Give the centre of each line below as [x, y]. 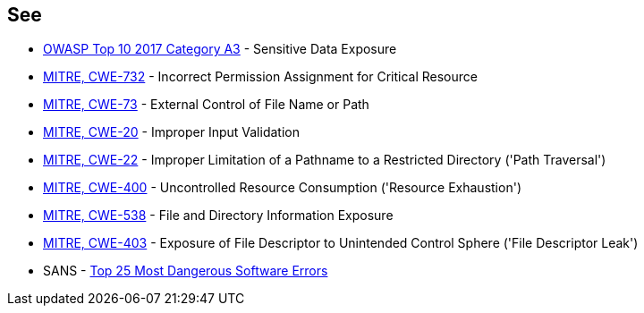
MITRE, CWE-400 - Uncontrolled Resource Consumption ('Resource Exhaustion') [282, 188]
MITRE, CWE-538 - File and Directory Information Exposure [218, 216]
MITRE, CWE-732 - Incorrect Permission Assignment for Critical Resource [260, 77]
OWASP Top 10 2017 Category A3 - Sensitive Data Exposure [220, 49]
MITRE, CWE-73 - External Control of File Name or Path [206, 105]
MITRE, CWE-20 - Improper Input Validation [171, 132]
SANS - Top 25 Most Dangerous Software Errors [186, 271]
